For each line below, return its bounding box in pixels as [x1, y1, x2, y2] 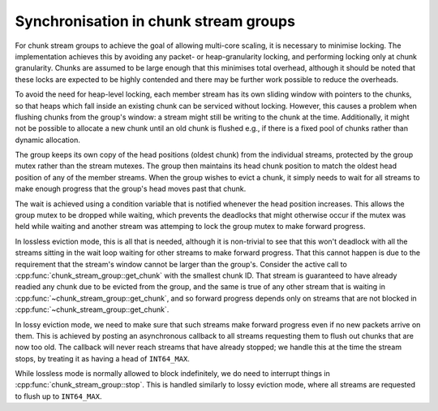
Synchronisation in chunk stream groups [15, 12, 296, 30]
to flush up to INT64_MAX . [15, 391, 102, 401]
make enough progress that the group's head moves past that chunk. [15, 184, 247, 194]
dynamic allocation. [15, 135, 80, 145]
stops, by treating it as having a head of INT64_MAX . [15, 353, 191, 363]
